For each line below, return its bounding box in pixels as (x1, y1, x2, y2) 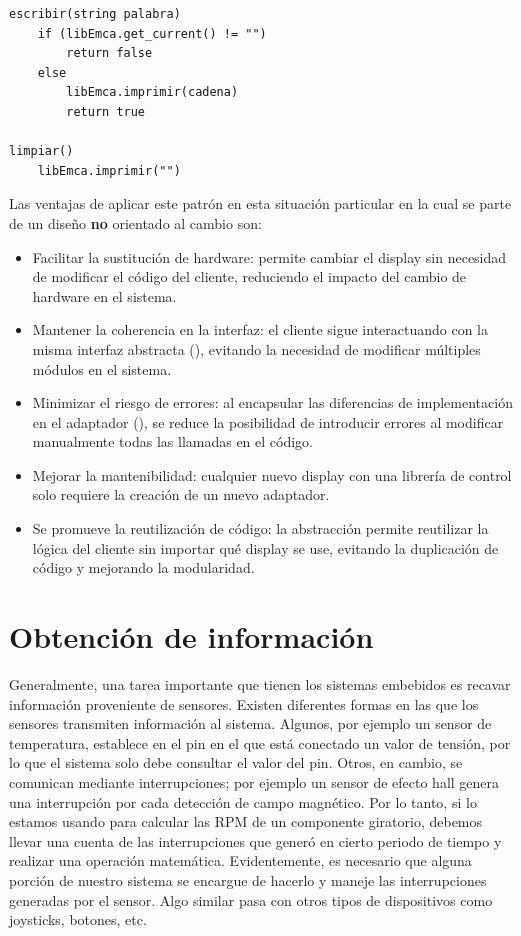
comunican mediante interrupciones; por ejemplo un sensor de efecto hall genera (9, 771, 500, 792)
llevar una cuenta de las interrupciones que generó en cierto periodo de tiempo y (9, 830, 502, 851)
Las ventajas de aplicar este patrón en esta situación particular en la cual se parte (9, 193, 512, 214)
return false (66, 46, 153, 61)
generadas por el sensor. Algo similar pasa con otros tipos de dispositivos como (9, 889, 493, 910)
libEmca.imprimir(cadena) (66, 85, 239, 100)
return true (66, 104, 146, 119)
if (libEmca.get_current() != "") (37, 26, 267, 41)
